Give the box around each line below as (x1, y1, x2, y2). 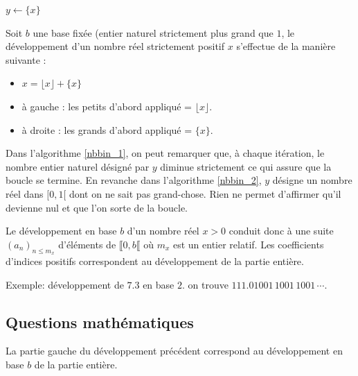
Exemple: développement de (6, 277, 124, 291)
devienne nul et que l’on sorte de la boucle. (6, 200, 188, 214)
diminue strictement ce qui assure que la (160, 159, 332, 173)
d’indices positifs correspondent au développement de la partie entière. (6, 253, 304, 268)
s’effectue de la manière (236, 39, 336, 53)
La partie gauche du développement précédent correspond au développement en (6, 343, 343, 358)
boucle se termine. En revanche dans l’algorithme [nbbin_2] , (6, 173, 262, 187)
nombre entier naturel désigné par (6, 159, 150, 173)
